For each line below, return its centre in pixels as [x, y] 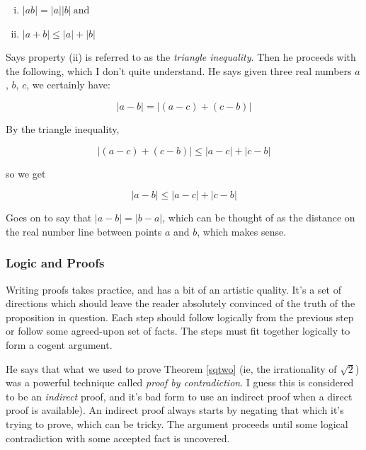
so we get [26, 173]
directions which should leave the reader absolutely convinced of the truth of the [181, 303]
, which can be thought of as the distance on [259, 218]
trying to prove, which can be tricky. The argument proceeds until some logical [177, 423]
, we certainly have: [68, 85]
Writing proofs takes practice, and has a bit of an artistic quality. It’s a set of [173, 289]
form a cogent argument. [59, 344]
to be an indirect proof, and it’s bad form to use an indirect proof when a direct [179, 396]
